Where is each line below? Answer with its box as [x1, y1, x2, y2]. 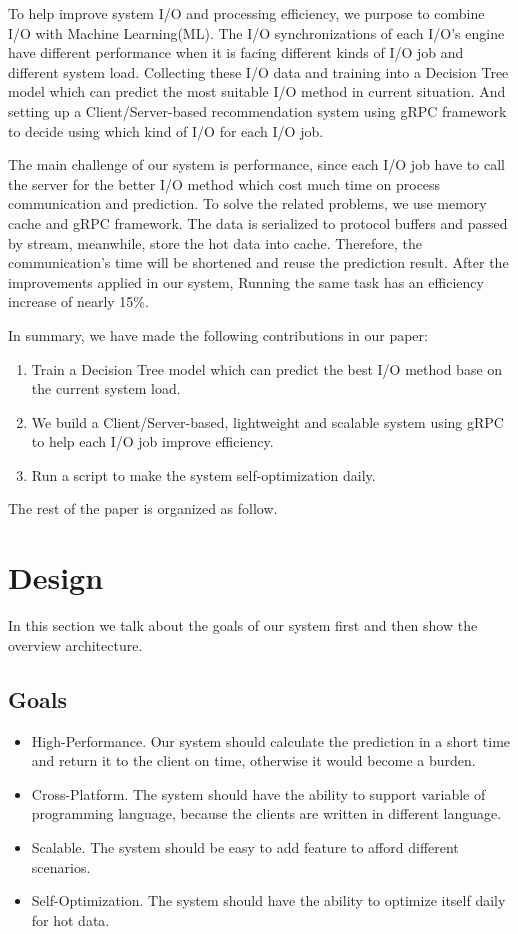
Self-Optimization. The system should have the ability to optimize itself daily [31, 890, 506, 911]
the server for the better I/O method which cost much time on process [8, 173, 441, 194]
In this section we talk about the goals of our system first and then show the [8, 615, 478, 636]
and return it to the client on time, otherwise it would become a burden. [31, 750, 476, 771]
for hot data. [31, 909, 110, 930]
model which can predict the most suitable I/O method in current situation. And [8, 81, 506, 102]
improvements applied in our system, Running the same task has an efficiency [8, 271, 484, 292]
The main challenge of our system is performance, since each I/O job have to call [8, 154, 505, 175]
